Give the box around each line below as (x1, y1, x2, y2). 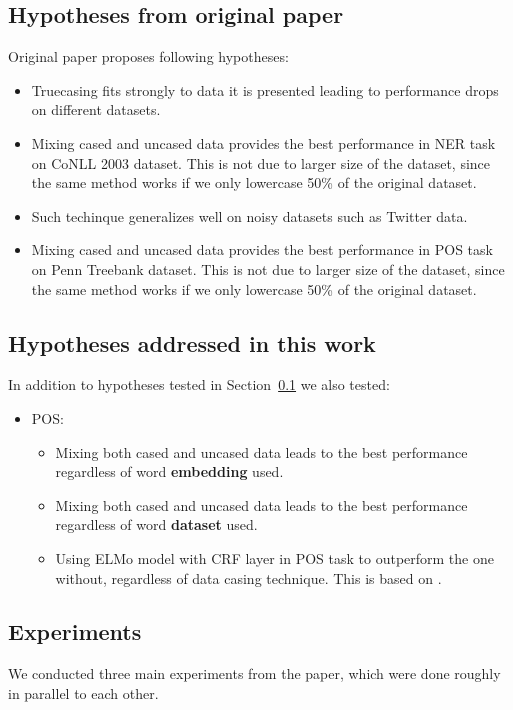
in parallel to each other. (8, 682, 159, 703)
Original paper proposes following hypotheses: (8, 46, 289, 67)
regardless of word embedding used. (55, 461, 284, 482)
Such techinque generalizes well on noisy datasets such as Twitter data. (31, 205, 468, 226)
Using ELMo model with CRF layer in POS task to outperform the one (55, 547, 494, 568)
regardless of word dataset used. (55, 514, 258, 535)
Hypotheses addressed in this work (8, 327, 376, 358)
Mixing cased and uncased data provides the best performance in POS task (31, 239, 493, 260)
